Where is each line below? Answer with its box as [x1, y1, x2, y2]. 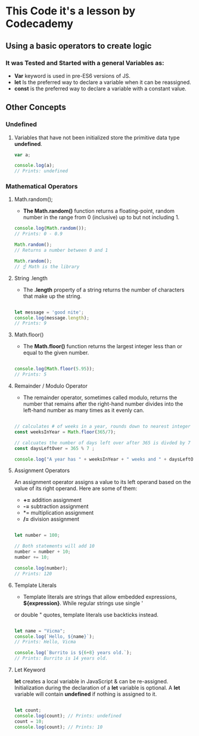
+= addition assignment [23, 497, 82, 504]
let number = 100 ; [14, 533, 60, 539]
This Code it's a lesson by [5, 4, 136, 18]
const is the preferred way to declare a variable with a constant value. [14, 85, 187, 92]
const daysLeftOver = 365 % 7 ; [14, 445, 95, 451]
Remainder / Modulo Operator [14, 382, 88, 390]
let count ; [14, 707, 42, 713]
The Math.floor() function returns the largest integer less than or [23, 343, 182, 350]
